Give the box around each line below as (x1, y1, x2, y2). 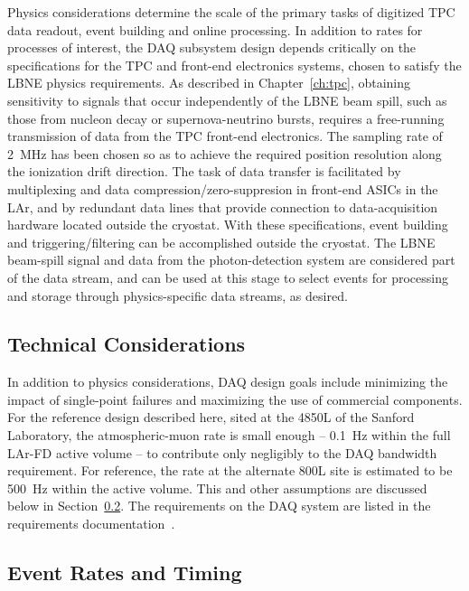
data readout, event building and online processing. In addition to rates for (7, 20, 423, 39)
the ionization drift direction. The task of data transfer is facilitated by (7, 162, 401, 181)
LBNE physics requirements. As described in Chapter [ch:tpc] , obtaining (7, 73, 411, 92)
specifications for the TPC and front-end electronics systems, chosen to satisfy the (7, 55, 462, 74)
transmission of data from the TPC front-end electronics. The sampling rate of (7, 127, 443, 145)
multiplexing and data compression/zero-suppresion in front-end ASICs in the (7, 179, 438, 198)
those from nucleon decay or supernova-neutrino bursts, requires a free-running (7, 108, 445, 127)
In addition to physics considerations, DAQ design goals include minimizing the (7, 372, 448, 391)
